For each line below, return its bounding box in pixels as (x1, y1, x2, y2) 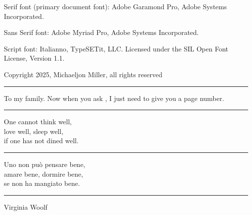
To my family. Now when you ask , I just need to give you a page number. (4, 93, 224, 103)
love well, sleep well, (4, 126, 63, 136)
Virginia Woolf (4, 201, 47, 212)
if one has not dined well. (4, 135, 79, 146)
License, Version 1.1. (4, 53, 64, 63)
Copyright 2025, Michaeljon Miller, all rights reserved (4, 69, 163, 79)
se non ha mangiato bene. (4, 178, 80, 188)
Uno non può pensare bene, (4, 159, 85, 169)
